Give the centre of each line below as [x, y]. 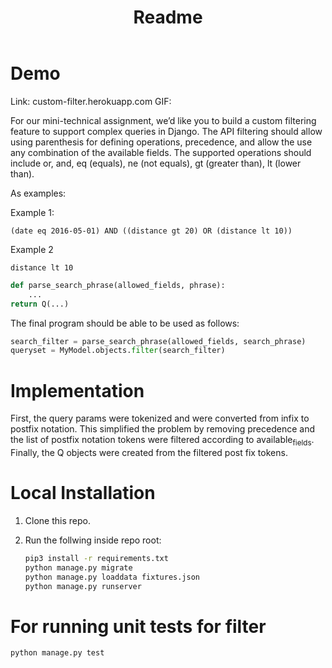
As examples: [38, 193]
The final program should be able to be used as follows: [125, 323]
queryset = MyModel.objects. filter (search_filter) [118, 351]
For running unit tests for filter [138, 626]
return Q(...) [40, 304]
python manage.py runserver [83, 586]
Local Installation [83, 493]
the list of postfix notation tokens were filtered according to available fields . [162, 441]
